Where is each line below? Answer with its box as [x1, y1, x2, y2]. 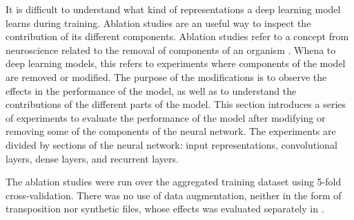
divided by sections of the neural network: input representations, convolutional [6, 137, 337, 152]
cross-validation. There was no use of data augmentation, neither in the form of [6, 187, 342, 202]
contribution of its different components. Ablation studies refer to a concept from [6, 29, 349, 44]
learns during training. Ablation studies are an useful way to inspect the [6, 15, 311, 30]
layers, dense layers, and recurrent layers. [6, 151, 179, 165]
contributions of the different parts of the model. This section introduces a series [6, 97, 346, 111]
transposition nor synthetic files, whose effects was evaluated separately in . [6, 201, 324, 216]
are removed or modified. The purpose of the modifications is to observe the [6, 69, 327, 84]
